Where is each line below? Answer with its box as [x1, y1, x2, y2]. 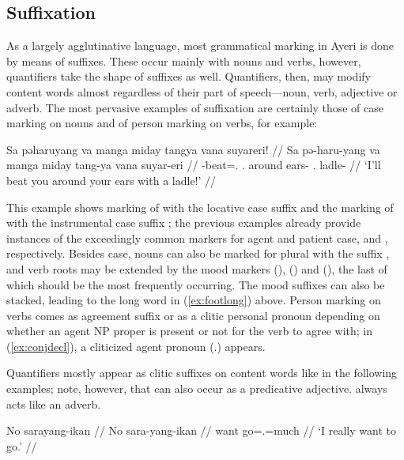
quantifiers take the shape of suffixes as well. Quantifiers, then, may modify [6, 68, 371, 85]
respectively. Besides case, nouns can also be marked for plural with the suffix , [6, 245, 390, 262]
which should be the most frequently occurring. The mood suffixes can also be [6, 276, 385, 292]
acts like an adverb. [6, 395, 101, 412]
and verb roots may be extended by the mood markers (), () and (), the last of [6, 260, 387, 277]
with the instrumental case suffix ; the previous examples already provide [6, 214, 361, 231]
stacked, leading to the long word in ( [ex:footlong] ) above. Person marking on [6, 292, 381, 308]
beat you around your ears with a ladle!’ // [6, 172, 217, 188]
